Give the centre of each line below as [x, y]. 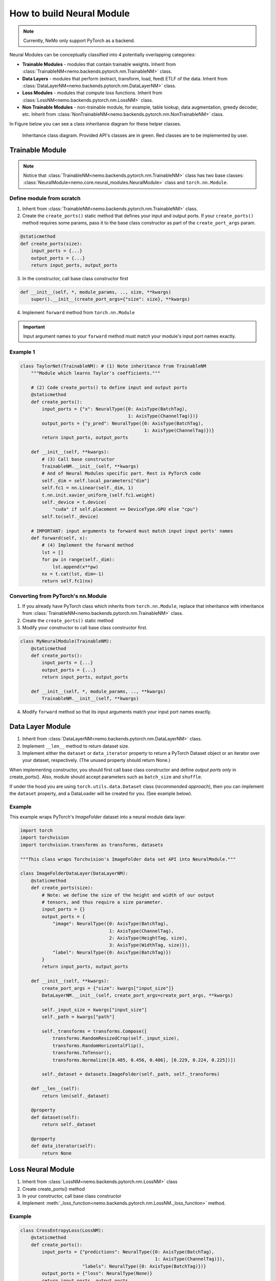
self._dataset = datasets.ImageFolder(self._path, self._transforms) [131, 1074]
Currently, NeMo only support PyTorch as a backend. [79, 40]
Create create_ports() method [54, 1189]
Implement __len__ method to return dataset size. [76, 746]
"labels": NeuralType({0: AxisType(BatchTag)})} [144, 1266]
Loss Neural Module [42, 1170]
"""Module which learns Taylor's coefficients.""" [96, 373]
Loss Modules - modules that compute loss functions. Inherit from [92, 93]
